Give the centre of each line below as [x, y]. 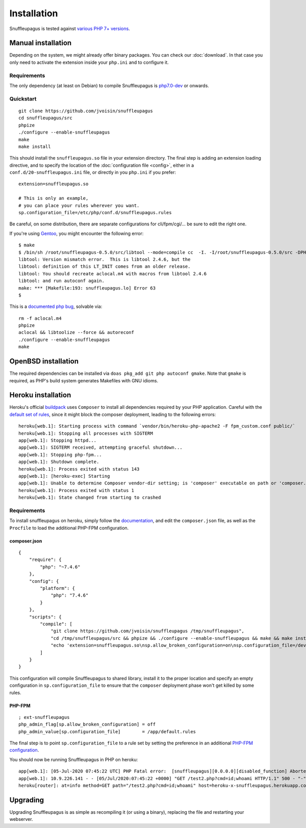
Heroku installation [40, 395]
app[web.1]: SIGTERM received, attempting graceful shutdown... [101, 448]
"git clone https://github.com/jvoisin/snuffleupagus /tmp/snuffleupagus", [148, 631]
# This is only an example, [54, 198]
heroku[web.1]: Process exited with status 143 [79, 469]
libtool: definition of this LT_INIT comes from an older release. [105, 267]
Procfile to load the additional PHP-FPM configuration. [69, 528]
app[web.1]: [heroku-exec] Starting [64, 476]
